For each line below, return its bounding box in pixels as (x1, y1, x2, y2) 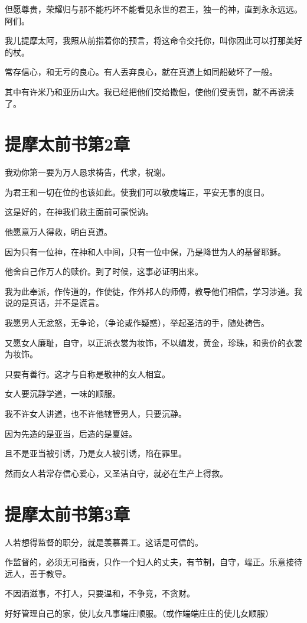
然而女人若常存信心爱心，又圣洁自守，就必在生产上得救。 (5, 467, 228, 479)
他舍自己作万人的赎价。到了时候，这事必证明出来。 (5, 265, 203, 278)
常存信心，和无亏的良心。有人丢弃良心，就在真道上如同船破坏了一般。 (5, 66, 277, 78)
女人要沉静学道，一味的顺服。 (5, 387, 120, 400)
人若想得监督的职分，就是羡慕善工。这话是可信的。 (5, 536, 203, 548)
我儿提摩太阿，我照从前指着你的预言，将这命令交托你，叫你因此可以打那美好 (5, 34, 302, 47)
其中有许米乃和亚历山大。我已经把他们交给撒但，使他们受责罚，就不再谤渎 (5, 85, 294, 97)
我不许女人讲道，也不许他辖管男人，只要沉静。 (5, 407, 187, 419)
